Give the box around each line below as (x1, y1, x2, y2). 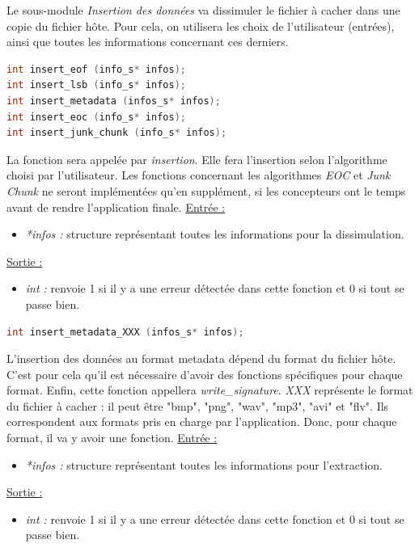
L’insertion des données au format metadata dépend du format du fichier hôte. (6, 350, 396, 367)
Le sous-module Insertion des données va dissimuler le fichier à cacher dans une (6, 2, 400, 18)
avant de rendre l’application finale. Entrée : (6, 198, 226, 215)
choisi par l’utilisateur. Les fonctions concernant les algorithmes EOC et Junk (6, 167, 391, 183)
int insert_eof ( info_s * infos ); (6, 63, 186, 75)
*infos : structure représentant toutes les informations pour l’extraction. (25, 456, 383, 473)
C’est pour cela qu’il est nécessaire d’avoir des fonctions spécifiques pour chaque (6, 365, 403, 382)
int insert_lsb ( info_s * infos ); (6, 79, 186, 91)
